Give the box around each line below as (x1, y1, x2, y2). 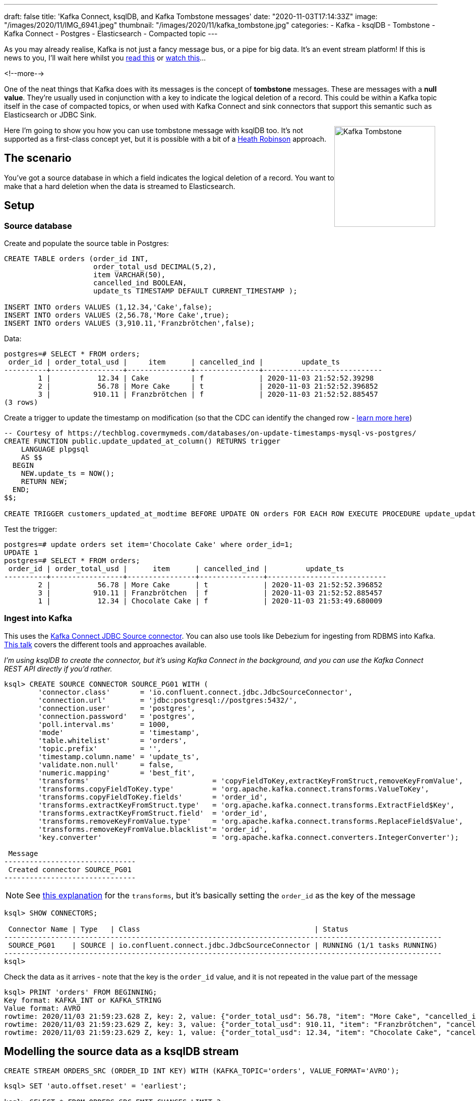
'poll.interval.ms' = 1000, (38, 720, 170, 728)
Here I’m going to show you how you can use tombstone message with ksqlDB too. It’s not (4, 126, 304, 135)
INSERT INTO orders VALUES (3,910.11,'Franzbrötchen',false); (4, 319, 255, 328)
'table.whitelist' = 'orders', (38, 736, 187, 745)
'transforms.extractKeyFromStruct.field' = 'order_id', (38, 809, 268, 817)
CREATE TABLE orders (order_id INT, (4, 255, 149, 263)
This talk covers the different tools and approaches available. (4, 640, 207, 649)
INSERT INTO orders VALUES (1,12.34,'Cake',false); (4, 303, 213, 312)
